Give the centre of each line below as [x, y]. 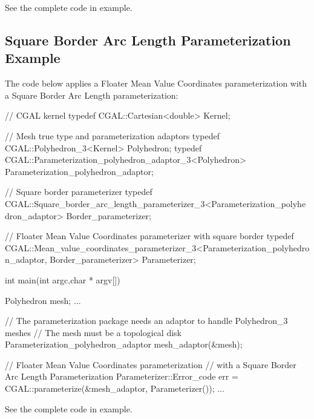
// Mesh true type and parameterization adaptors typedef [112, 135]
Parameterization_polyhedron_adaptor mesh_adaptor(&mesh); [124, 344]
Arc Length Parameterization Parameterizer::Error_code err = [122, 376]
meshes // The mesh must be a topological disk [93, 332]
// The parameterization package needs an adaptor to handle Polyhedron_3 [146, 321]
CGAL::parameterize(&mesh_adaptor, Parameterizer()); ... [115, 388]
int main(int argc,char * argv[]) [63, 279]
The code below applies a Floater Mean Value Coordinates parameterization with [156, 83]
